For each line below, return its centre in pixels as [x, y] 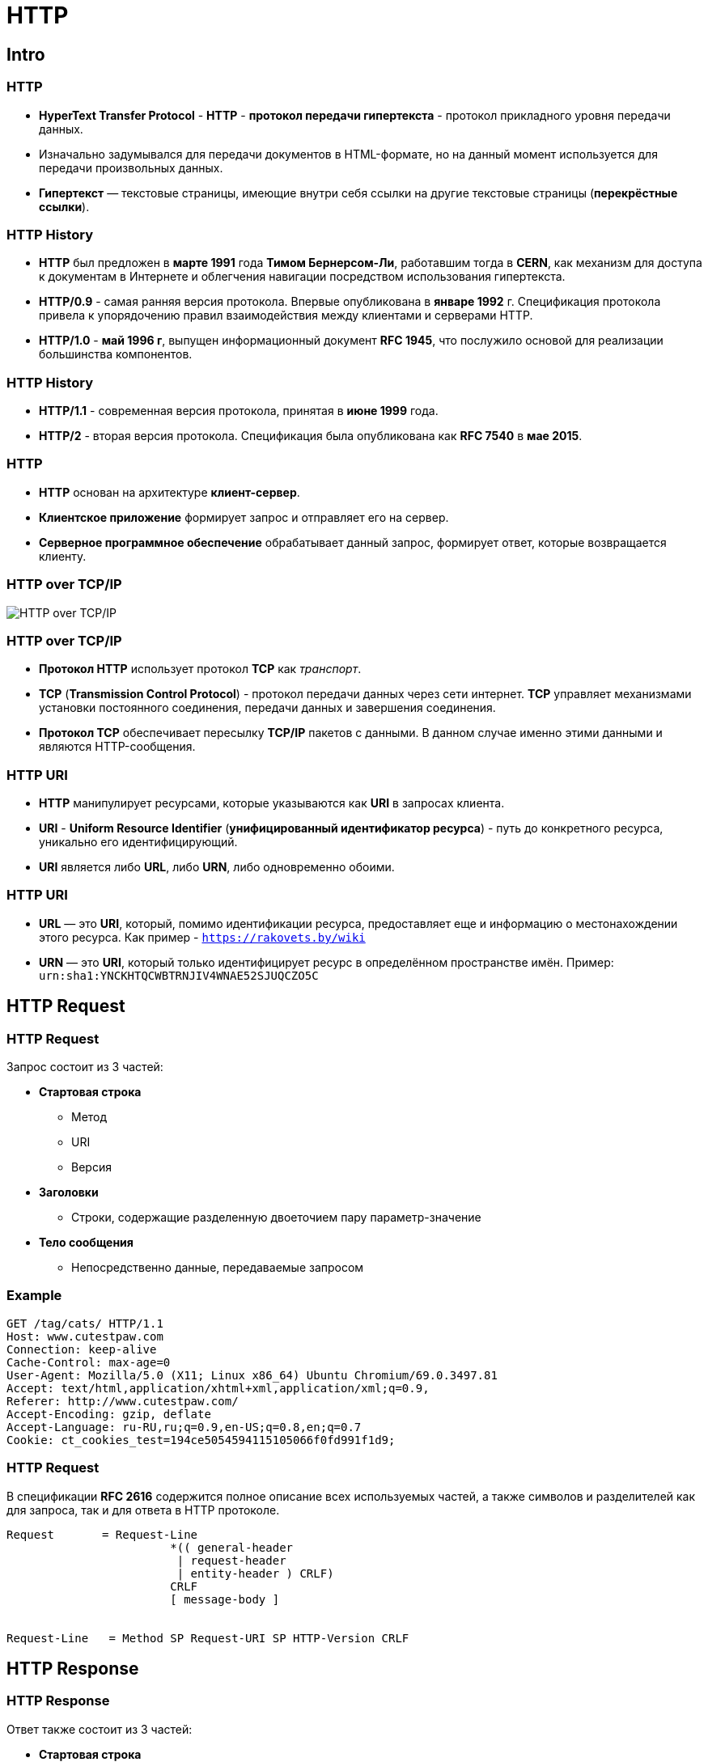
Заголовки [69, 1192]
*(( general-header [232, 1547]
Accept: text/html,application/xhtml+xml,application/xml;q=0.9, [218, 1388]
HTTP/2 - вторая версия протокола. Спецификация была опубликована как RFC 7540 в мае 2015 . [311, 436]
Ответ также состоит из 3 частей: [100, 1729]
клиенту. [63, 556]
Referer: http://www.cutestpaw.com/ [123, 1401]
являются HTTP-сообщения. [117, 747]
